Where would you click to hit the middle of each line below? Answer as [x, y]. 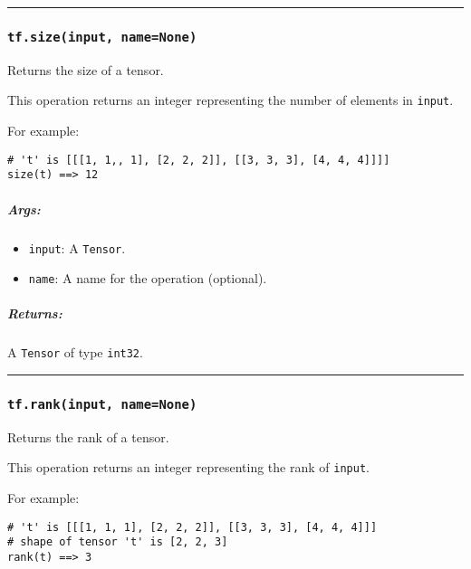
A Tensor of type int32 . [75, 352]
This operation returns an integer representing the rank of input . [188, 467]
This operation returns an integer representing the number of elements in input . [231, 100]
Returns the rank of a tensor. [88, 436]
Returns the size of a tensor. [86, 69]
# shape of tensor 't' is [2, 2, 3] [118, 542]
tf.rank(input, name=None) [102, 404]
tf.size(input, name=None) [102, 37]
